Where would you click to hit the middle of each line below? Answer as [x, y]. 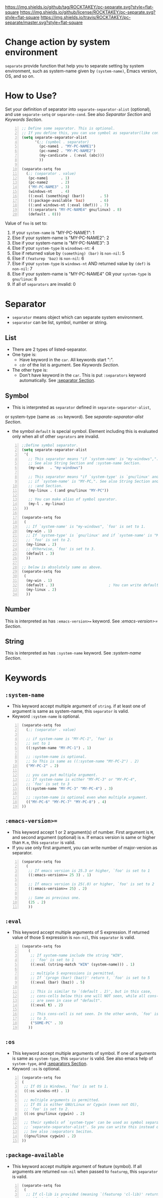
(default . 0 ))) [45, 214]
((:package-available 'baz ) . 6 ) [69, 200]
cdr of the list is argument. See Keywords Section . [69, 365]
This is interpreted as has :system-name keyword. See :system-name [73, 653]
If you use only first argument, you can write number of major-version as [85, 847]
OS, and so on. [20, 76]
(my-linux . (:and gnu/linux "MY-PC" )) [69, 490]
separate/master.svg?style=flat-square [44, 22]
